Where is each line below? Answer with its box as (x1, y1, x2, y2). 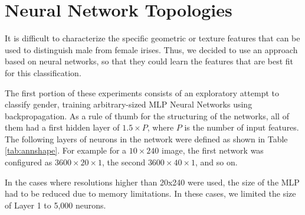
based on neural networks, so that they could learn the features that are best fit (5, 55, 294, 67)
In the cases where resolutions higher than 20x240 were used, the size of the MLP (5, 175, 300, 188)
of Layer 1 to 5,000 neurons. (5, 198, 106, 211)
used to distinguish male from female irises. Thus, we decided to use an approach (5, 43, 298, 56)
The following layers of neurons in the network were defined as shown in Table (5, 132, 288, 145)
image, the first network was (162, 144, 264, 157)
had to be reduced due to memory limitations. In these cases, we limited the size (5, 187, 296, 200)
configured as (5, 156, 53, 168)
